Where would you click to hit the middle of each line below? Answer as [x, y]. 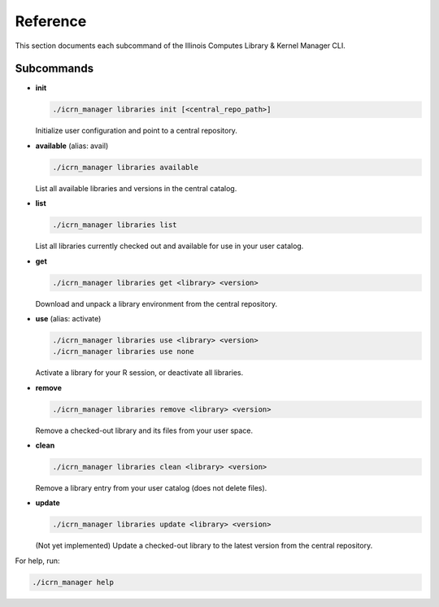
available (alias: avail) [72, 146]
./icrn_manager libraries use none [123, 352]
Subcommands [54, 69]
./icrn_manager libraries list [115, 225]
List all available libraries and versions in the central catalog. [136, 188]
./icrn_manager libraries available [126, 167]
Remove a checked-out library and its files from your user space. [144, 430]
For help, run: [37, 561]
